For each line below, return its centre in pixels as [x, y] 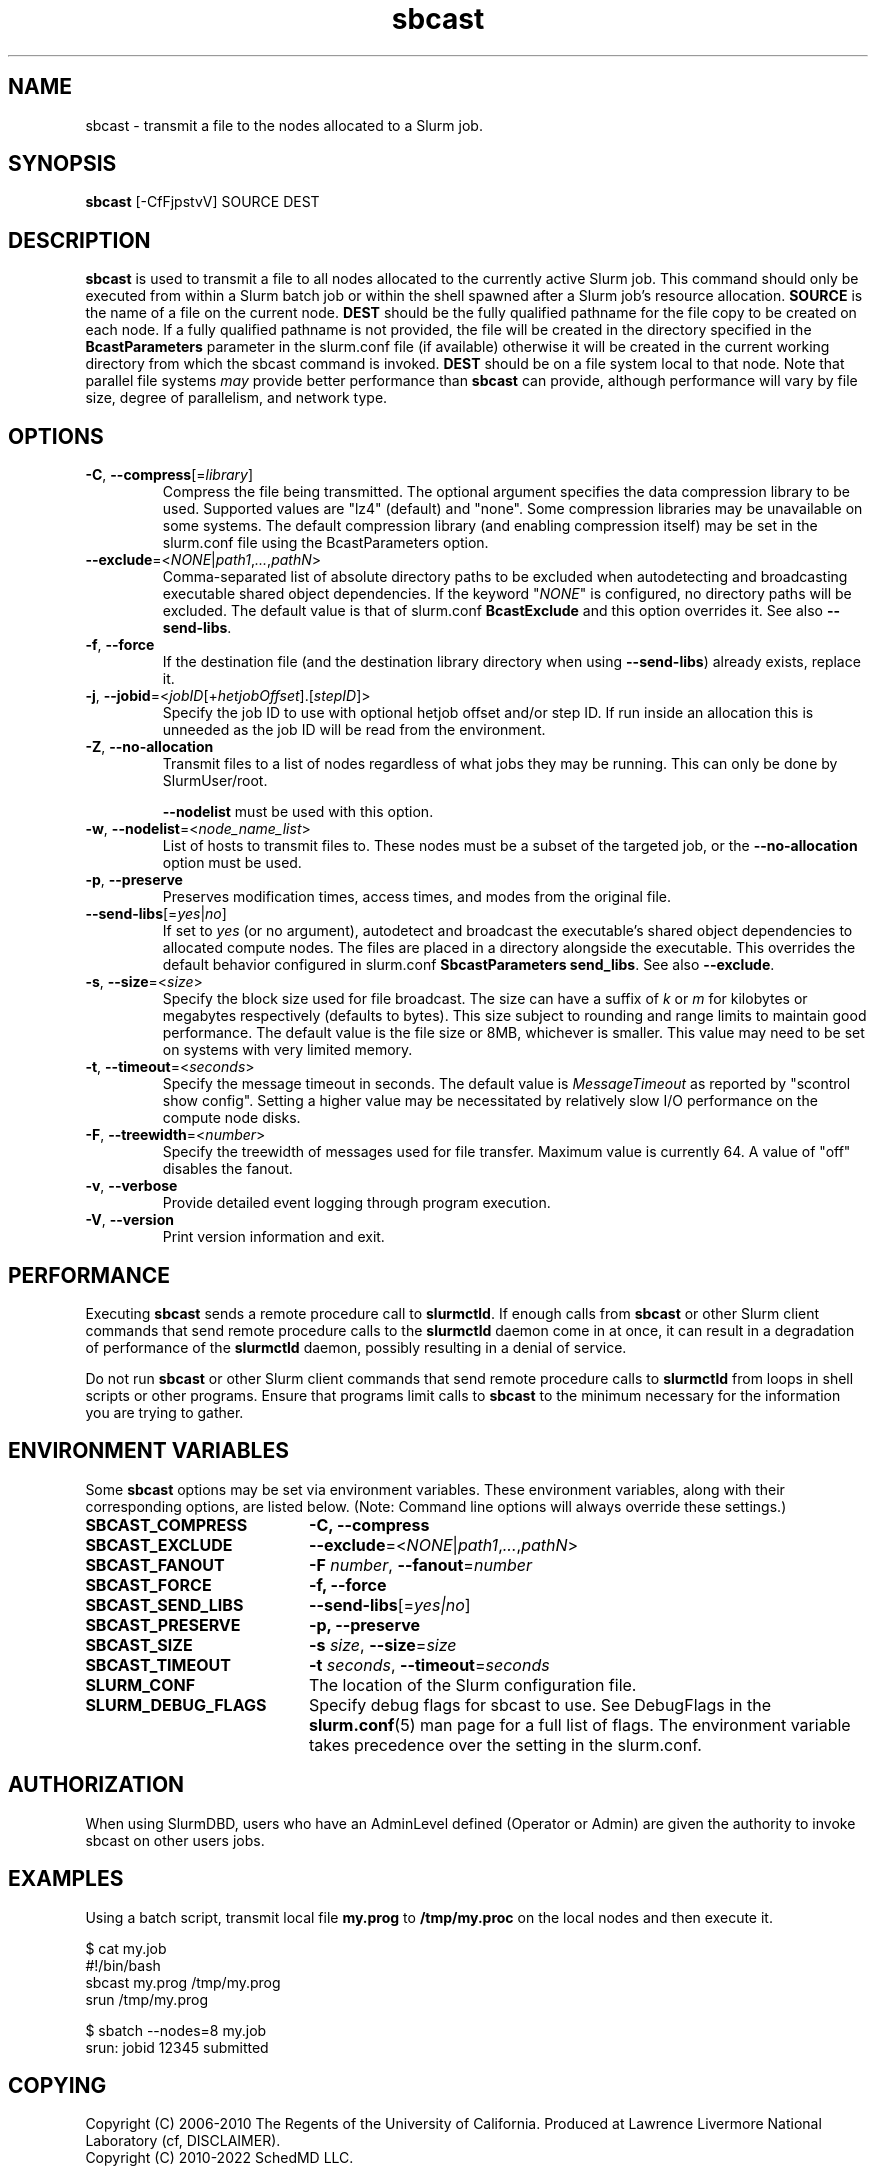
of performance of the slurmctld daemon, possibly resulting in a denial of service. [356, 1347]
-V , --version [129, 1220]
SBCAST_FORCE [148, 1584]
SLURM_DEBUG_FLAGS [176, 1704]
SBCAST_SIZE [139, 1644]
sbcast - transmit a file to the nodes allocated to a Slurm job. [284, 125]
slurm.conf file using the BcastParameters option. [325, 543]
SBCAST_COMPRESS [166, 1524]
